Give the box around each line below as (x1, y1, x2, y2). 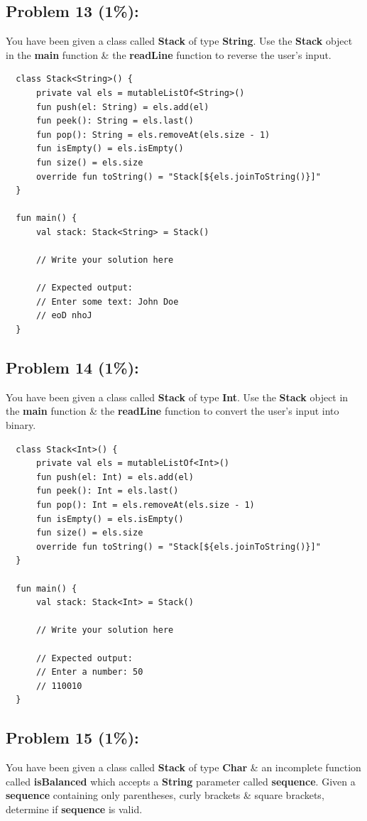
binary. (6, 418, 36, 433)
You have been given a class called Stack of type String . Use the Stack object (6, 33, 353, 48)
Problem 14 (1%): (6, 357, 139, 379)
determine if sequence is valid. (6, 801, 143, 816)
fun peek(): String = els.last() (35, 116, 194, 126)
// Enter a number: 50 (35, 667, 143, 678)
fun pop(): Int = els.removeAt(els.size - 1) (35, 500, 255, 511)
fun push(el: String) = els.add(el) (35, 102, 209, 112)
